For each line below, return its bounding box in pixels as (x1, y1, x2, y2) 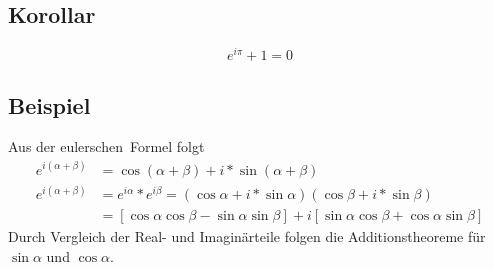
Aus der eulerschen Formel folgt (8, 136, 205, 157)
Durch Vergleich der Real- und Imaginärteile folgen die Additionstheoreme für (8, 226, 486, 247)
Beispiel (8, 89, 91, 120)
